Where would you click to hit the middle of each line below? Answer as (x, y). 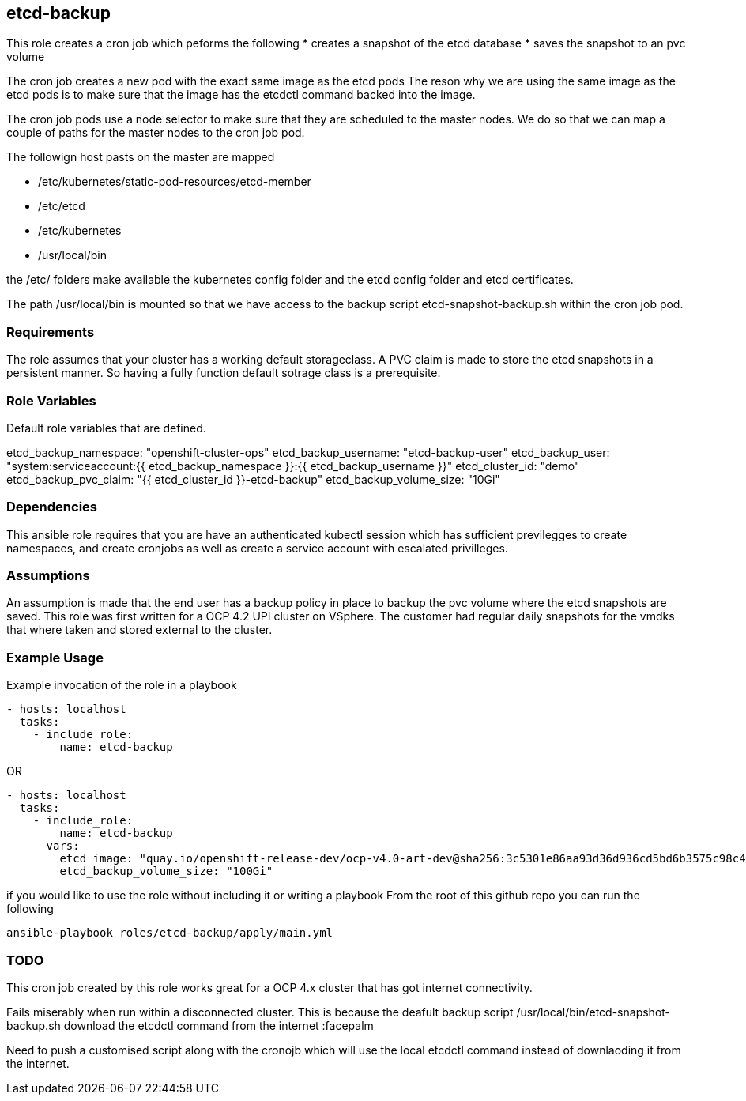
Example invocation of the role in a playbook (122, 685)
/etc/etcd (62, 206)
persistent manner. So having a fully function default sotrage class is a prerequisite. (224, 373)
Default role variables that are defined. (106, 428)
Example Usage (55, 657)
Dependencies (52, 507)
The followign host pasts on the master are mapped (141, 157)
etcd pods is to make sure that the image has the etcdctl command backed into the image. (241, 95)
